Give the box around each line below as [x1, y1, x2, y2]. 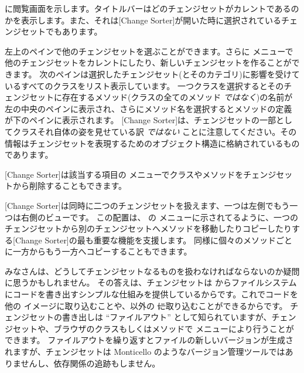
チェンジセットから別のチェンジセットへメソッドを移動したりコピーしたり [5, 222, 292, 235]
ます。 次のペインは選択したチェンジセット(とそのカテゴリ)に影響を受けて [12, 67, 300, 80]
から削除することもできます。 [12, 179, 127, 192]
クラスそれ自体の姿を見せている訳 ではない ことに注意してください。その [12, 125, 297, 137]
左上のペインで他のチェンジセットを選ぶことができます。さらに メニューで [5, 45, 293, 57]
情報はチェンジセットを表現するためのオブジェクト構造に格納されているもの [5, 137, 300, 149]
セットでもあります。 [21, 25, 103, 38]
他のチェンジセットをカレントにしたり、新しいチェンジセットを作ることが [5, 56, 292, 69]
